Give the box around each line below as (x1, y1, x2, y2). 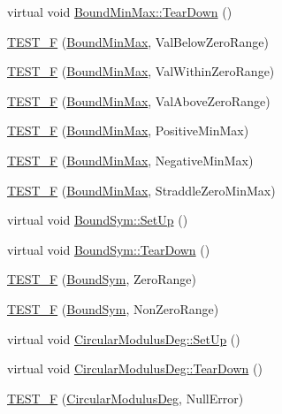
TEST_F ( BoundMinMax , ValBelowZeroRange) (7, 32, 269, 50)
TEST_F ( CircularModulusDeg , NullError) (7, 388, 244, 407)
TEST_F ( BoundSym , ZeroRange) (7, 270, 196, 288)
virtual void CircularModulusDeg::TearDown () (7, 359, 263, 378)
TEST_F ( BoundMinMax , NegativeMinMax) (7, 150, 254, 169)
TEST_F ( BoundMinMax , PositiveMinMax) (7, 121, 249, 140)
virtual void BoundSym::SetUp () (7, 211, 188, 229)
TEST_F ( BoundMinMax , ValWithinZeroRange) (7, 62, 275, 80)
